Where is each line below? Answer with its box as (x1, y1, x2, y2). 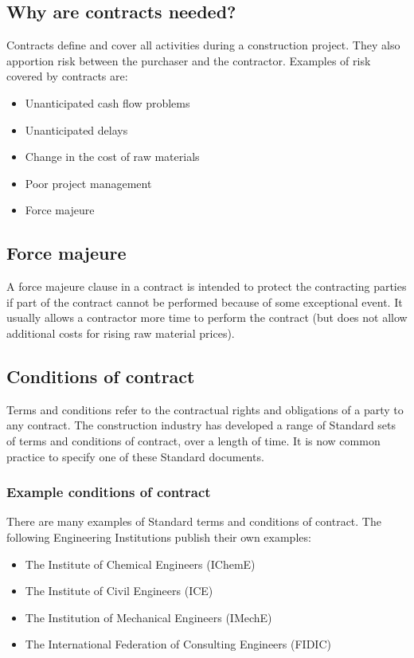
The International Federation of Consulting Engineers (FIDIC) (25, 636, 331, 652)
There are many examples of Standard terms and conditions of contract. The (6, 513, 381, 530)
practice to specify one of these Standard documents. (6, 448, 264, 464)
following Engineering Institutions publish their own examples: (6, 528, 311, 545)
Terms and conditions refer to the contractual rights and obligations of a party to (6, 401, 404, 417)
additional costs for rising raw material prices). (6, 324, 235, 341)
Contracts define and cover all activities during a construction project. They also (6, 37, 400, 53)
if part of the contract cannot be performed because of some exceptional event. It (6, 293, 403, 310)
